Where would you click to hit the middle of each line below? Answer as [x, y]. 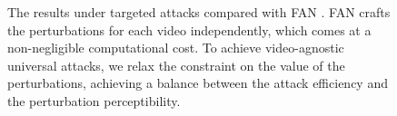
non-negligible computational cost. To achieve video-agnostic [176, 48]
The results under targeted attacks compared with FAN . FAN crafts [199, 12]
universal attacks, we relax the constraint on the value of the [176, 65]
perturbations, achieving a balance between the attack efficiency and [198, 83]
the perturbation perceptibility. [94, 100]
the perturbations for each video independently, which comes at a [189, 29]
